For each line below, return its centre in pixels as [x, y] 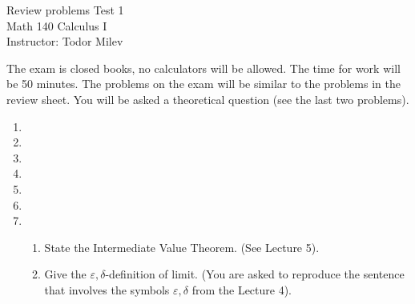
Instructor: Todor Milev [65, 41]
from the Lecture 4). [242, 289]
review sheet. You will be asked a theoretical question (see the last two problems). [208, 99]
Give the [65, 274]
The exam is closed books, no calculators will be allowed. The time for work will [203, 68]
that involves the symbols [107, 289]
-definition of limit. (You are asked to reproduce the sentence [255, 274]
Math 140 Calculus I [57, 25]
